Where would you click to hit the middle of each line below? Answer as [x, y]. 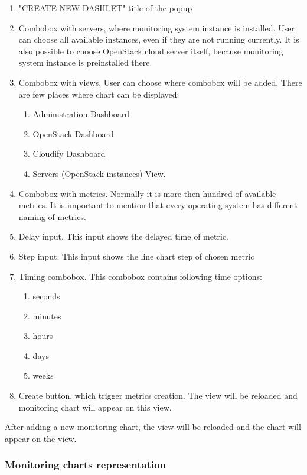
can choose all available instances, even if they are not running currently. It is [159, 39]
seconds [46, 296]
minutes [47, 316]
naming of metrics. [52, 216]
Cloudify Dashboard [69, 154]
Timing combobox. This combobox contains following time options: [140, 276]
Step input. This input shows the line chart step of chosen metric [136, 256]
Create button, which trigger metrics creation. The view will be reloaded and [158, 395]
